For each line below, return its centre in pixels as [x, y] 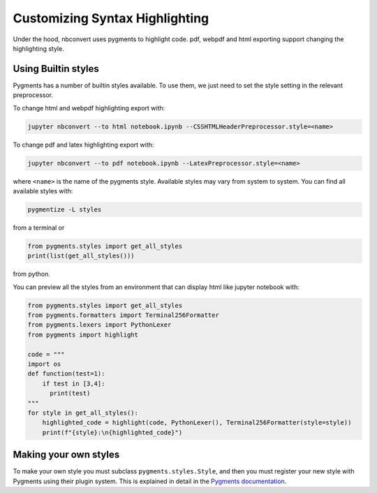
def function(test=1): [66, 374]
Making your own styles [66, 455]
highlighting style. [38, 48]
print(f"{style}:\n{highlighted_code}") [112, 432]
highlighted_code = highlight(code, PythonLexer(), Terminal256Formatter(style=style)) [197, 423]
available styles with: [43, 191]
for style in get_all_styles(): [83, 413]
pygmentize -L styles [65, 209]
